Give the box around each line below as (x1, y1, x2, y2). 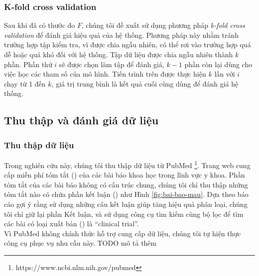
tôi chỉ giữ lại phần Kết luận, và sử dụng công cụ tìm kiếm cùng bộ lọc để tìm (4, 208, 244, 219)
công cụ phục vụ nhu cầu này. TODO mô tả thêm (4, 238, 157, 248)
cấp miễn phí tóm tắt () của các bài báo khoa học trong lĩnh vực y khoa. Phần (4, 170, 245, 180)
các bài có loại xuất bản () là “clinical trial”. (4, 218, 139, 229)
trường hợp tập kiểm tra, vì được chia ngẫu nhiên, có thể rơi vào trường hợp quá (4, 39, 251, 50)
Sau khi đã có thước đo (4, 20, 75, 30)
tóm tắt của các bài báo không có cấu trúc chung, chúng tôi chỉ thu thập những (4, 179, 248, 189)
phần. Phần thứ (4, 59, 52, 69)
